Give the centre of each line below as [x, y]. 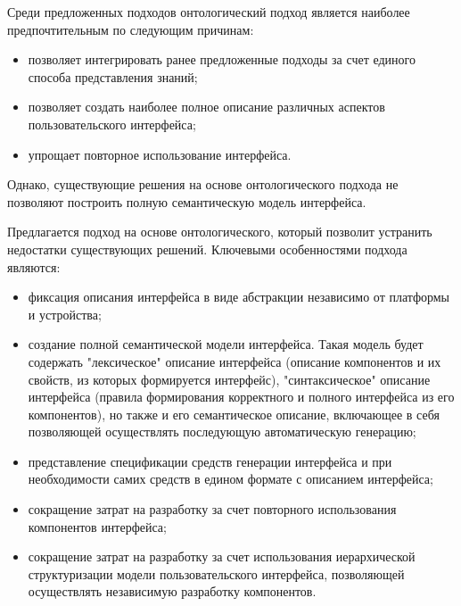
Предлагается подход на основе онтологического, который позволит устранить [220, 232]
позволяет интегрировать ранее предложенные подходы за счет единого [222, 59]
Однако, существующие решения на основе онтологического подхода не [203, 184]
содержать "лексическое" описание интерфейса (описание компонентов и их [235, 361]
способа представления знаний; [113, 76]
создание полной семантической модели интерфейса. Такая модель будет [226, 344]
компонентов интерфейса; [97, 526]
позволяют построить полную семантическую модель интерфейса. [187, 201]
